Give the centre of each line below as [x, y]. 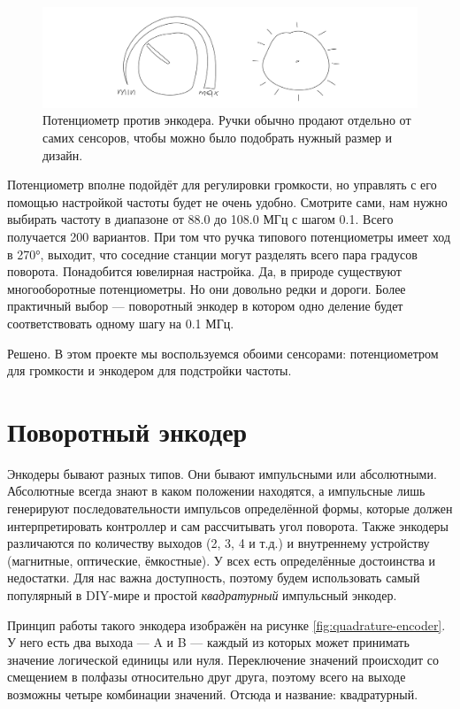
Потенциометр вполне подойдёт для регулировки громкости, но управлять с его [222, 185]
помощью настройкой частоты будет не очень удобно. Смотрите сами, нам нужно [227, 201]
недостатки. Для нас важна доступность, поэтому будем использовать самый [214, 578]
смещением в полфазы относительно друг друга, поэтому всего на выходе [207, 677]
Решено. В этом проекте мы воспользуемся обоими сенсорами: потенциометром [223, 353]
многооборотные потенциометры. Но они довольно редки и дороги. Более [207, 288]
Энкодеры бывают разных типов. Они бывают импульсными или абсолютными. [222, 473]
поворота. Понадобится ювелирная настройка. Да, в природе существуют [204, 271]
